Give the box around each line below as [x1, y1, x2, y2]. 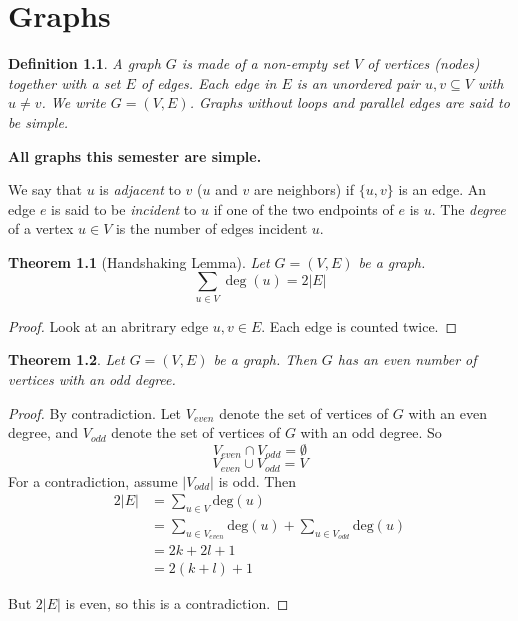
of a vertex [8, 218, 74, 239]
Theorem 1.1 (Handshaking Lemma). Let [8, 251, 270, 272]
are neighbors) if [253, 179, 355, 200]
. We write [41, 92, 106, 113]
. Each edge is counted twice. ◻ [261, 315, 458, 336]
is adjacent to [99, 179, 181, 200]
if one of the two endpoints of [213, 198, 394, 219]
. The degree [431, 198, 506, 219]
